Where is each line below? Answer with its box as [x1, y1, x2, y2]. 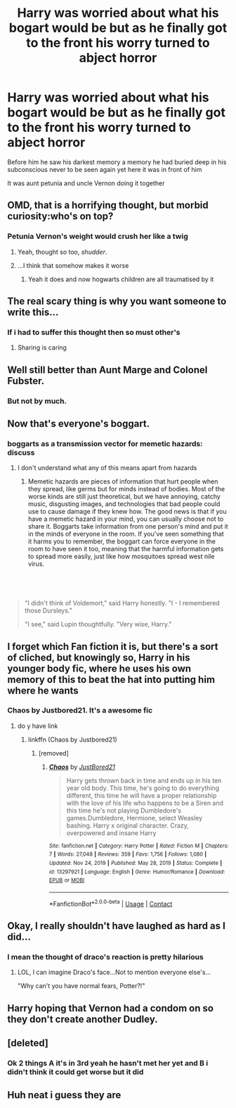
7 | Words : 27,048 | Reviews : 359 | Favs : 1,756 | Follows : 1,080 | [48, 851, 207, 858]
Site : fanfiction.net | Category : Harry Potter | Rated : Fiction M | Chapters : [48, 842, 229, 849]
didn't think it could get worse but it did [7, 1067, 144, 1077]
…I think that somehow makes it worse [17, 261, 129, 269]
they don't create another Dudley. [7, 1013, 158, 1025]
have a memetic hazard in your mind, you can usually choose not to [27, 515, 224, 523]
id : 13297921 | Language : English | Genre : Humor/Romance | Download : [48, 868, 225, 875]
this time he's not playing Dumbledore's [66, 806, 181, 815]
